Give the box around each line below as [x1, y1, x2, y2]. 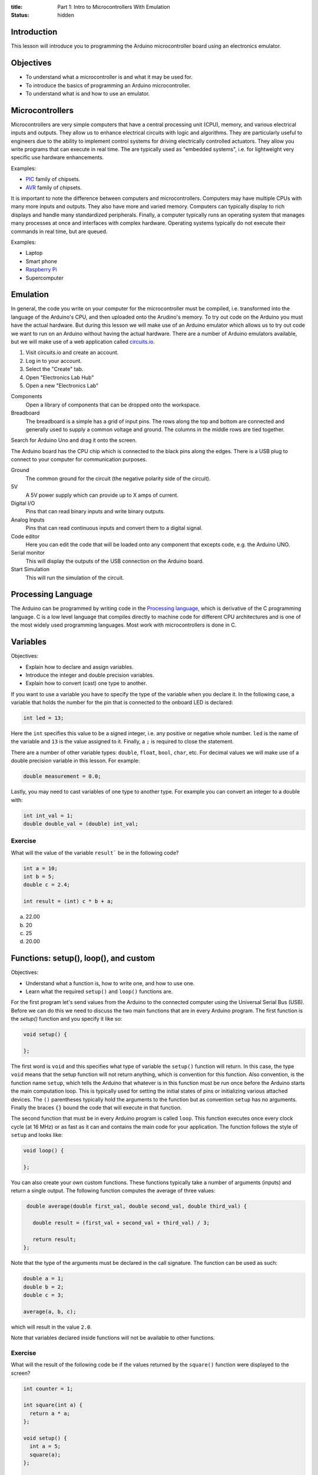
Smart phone [25, 257, 57, 265]
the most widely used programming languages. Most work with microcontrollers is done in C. [11, 621, 237, 628]
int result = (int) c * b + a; [23, 898, 114, 905]
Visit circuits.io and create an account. [25, 349, 119, 356]
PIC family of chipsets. [25, 176, 81, 183]
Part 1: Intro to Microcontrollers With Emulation [57, 4, 170, 10]
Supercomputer [25, 274, 64, 281]
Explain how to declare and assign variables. [25, 663, 134, 670]
